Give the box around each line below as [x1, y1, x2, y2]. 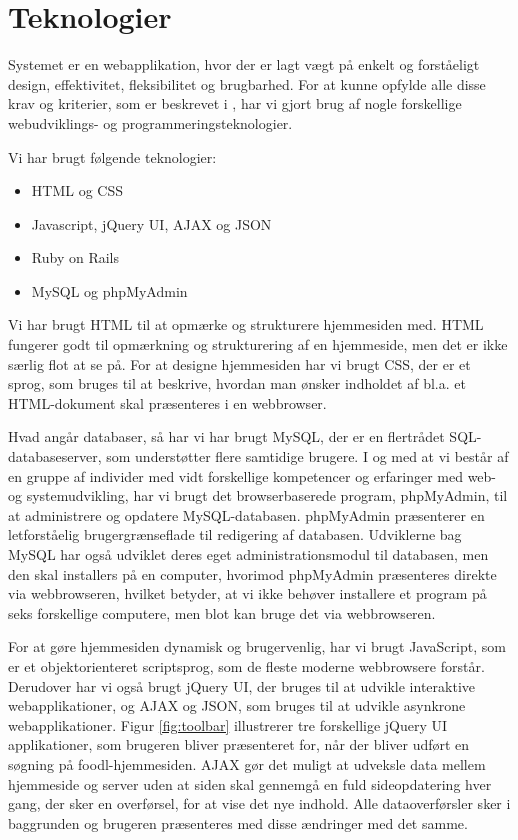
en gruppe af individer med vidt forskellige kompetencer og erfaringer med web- [8, 465, 497, 486]
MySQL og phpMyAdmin [31, 280, 188, 301]
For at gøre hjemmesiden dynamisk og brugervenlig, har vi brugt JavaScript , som [8, 636, 506, 657]
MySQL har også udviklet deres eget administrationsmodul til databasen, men [8, 544, 489, 564]
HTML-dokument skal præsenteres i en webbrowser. [8, 392, 327, 413]
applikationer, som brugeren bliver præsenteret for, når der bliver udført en [8, 734, 470, 755]
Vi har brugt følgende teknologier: [8, 146, 217, 167]
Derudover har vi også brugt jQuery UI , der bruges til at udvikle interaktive [8, 675, 475, 696]
